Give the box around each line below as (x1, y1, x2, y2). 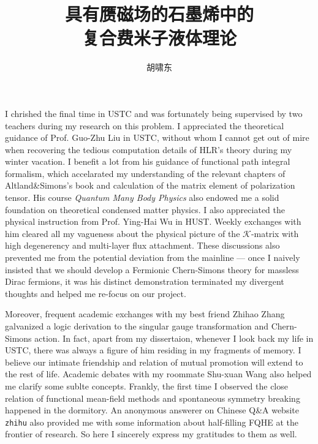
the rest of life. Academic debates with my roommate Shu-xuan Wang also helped (5, 367, 312, 380)
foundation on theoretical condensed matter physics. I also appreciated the (5, 203, 285, 216)
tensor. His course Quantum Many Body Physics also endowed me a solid (5, 191, 279, 204)
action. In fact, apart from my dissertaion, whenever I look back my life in (34, 331, 314, 344)
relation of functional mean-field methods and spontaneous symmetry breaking (5, 391, 300, 404)
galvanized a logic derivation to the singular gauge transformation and (5, 320, 269, 332)
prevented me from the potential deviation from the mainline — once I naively (5, 251, 300, 264)
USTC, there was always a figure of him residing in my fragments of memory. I (5, 344, 301, 356)
